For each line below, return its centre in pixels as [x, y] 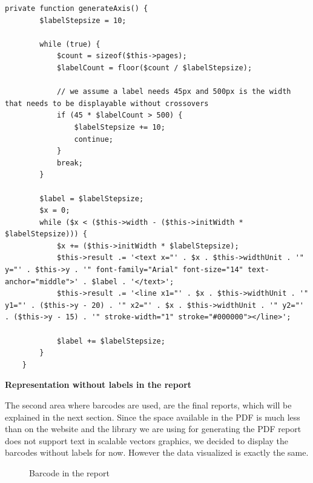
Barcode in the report [69, 472]
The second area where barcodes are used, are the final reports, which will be [148, 405]
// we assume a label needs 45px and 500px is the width [174, 92]
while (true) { [70, 44]
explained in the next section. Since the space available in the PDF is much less [153, 417]
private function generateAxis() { [77, 8]
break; [70, 163]
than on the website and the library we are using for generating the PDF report [153, 429]
